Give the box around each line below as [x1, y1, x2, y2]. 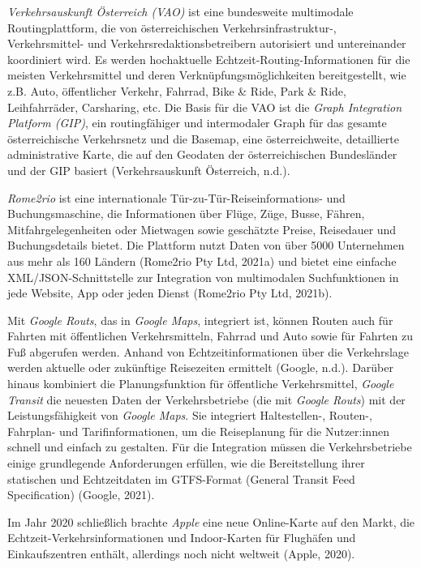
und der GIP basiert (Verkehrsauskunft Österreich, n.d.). [7, 161, 290, 178]
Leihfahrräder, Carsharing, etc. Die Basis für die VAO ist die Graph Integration [7, 98, 402, 115]
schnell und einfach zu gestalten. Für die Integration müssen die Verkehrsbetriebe [7, 438, 412, 455]
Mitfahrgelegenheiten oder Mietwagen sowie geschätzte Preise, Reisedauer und [7, 220, 397, 237]
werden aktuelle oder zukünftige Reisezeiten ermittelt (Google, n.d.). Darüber [7, 359, 393, 376]
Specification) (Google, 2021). [7, 486, 155, 503]
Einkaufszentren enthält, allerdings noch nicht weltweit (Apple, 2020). [7, 545, 355, 562]
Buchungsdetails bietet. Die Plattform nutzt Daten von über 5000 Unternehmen [7, 237, 405, 254]
